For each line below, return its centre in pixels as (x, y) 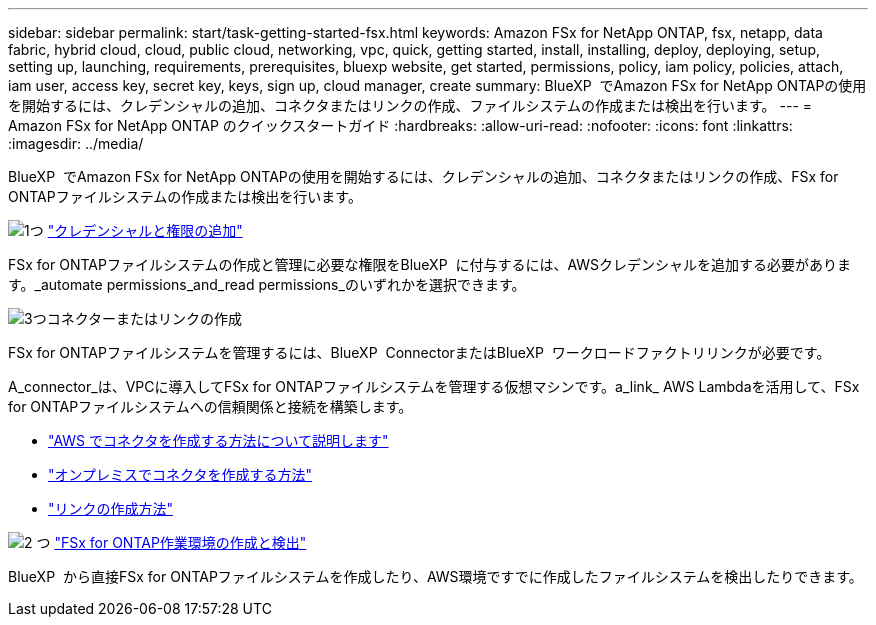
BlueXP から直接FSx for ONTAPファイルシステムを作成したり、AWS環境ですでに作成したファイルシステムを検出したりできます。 (435, 576)
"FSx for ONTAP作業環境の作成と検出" (180, 542)
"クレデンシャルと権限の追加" (145, 230)
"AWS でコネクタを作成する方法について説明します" (218, 440)
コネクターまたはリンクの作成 (144, 318)
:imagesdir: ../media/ (76, 143)
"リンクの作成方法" (111, 508)
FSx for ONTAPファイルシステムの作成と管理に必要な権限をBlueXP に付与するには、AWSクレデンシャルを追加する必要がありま (430, 264)
